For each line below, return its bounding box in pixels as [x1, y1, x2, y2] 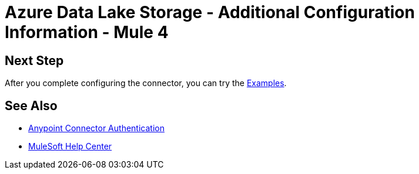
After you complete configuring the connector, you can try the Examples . [5, 78, 287, 88]
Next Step [5, 53, 64, 68]
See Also [5, 98, 58, 113]
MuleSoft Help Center [28, 141, 112, 152]
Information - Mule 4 [5, 22, 169, 42]
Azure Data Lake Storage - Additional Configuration [5, 2, 415, 22]
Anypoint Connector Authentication [28, 123, 165, 134]
